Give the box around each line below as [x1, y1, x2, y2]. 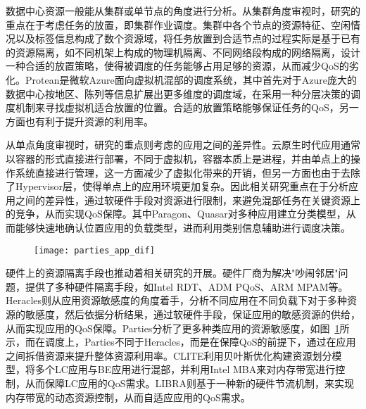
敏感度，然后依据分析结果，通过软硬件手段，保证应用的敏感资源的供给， [25, 306, 360, 321]
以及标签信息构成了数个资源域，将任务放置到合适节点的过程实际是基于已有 [15, 31, 360, 46]
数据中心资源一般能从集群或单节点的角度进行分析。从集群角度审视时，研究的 [6, 4, 360, 18]
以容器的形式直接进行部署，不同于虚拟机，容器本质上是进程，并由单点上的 [6, 151, 351, 165]
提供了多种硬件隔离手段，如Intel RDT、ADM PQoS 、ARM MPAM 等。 [25, 279, 348, 294]
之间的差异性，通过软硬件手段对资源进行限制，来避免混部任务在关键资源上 [15, 192, 360, 207]
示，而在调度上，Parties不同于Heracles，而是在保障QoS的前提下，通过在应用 [6, 334, 356, 349]
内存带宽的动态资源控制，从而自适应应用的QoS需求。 [6, 389, 251, 404]
